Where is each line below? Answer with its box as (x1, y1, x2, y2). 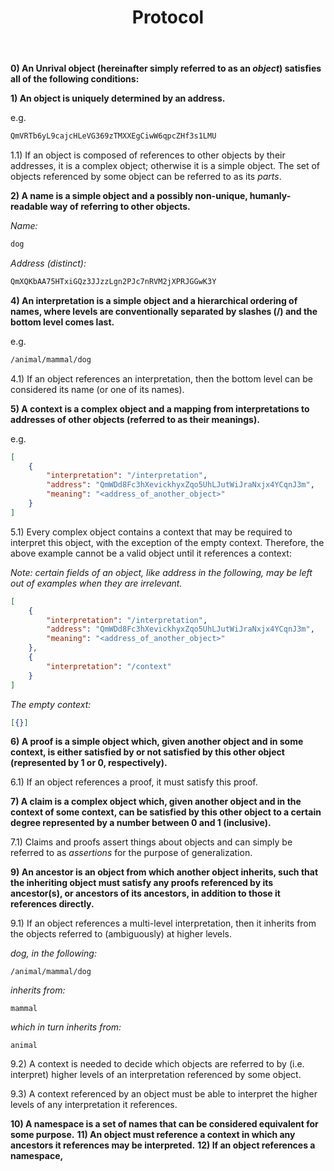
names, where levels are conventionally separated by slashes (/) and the (10, 305, 318, 317)
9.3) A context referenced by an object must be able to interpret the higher (10, 1088, 318, 1100)
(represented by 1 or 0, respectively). (10, 757, 168, 769)
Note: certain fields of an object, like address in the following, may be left (10, 566, 313, 578)
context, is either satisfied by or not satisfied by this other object (10, 746, 285, 758)
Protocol (131, 6, 205, 29)
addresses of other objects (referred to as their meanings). (10, 413, 260, 425)
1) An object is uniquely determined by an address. (10, 92, 226, 105)
